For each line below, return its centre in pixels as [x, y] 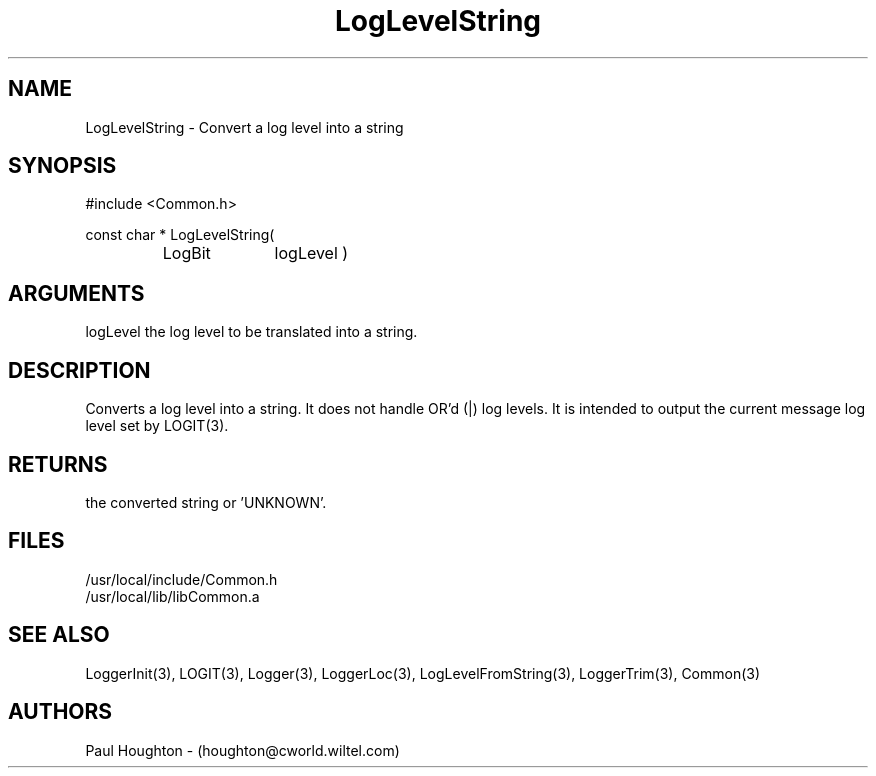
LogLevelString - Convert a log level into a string [244, 127]
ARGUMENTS [76, 293]
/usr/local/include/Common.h [181, 579]
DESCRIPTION [79, 370]
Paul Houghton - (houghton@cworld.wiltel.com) [242, 750]
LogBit [186, 253]
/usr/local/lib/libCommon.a [172, 596]
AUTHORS [60, 712]
